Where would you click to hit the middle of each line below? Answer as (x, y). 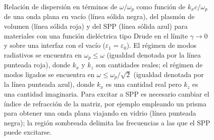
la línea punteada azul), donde (49, 84)
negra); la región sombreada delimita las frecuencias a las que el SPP (107, 122)
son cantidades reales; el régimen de (149, 65)
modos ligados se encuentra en (49, 74)
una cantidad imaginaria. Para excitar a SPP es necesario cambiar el (107, 93)
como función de (161, 6)
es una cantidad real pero (144, 84)
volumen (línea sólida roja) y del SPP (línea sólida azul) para (96, 26)
